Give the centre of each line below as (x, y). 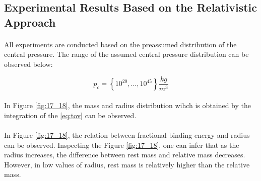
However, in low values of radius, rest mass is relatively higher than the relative (127, 164)
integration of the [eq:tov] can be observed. (70, 115)
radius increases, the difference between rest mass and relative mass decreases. (125, 155)
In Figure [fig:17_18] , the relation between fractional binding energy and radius (127, 134)
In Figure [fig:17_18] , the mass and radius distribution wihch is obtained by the (127, 105)
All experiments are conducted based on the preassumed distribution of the (120, 44)
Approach (30, 22)
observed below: (28, 64)
